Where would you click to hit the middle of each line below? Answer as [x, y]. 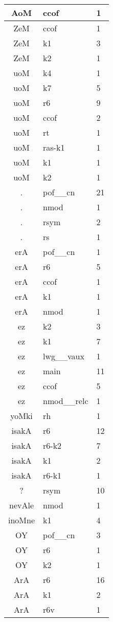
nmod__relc [66, 401]
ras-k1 [54, 147]
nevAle [22, 505]
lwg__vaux [64, 356]
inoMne [22, 520]
